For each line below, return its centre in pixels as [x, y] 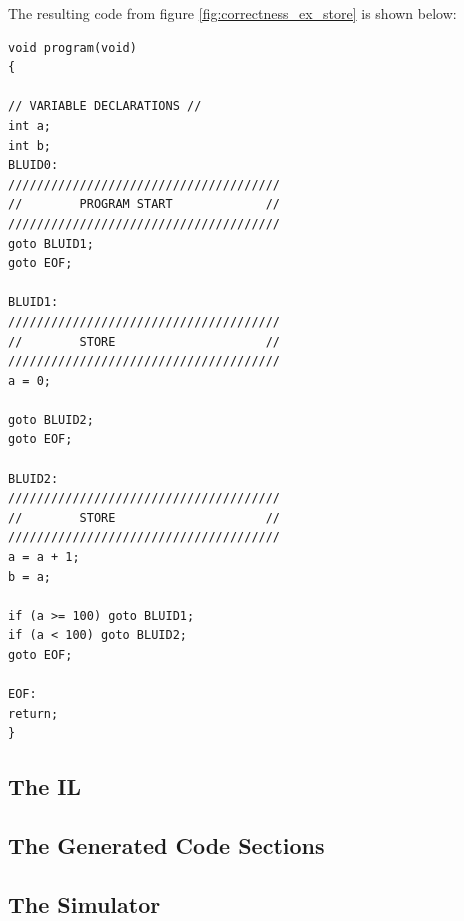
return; [33, 713]
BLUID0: [33, 165]
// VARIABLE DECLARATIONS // [105, 106]
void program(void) [72, 47]
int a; [29, 125]
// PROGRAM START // [144, 204]
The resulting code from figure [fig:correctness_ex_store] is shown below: [232, 13]
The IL [45, 786]
